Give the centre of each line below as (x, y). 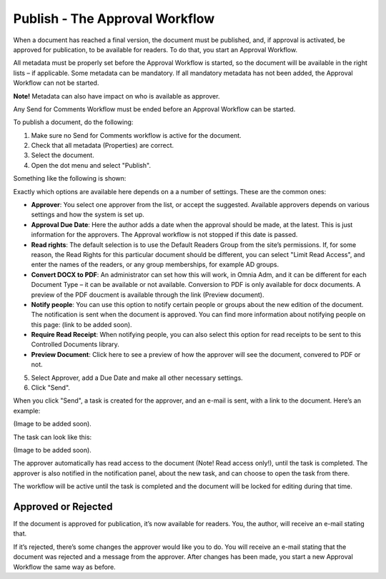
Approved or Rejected (63, 507)
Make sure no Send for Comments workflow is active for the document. (137, 135)
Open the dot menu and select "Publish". (91, 165)
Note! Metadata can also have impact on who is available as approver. (117, 96)
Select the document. (63, 155)
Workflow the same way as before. (64, 567)
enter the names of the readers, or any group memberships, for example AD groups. (155, 265)
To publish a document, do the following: (73, 122)
